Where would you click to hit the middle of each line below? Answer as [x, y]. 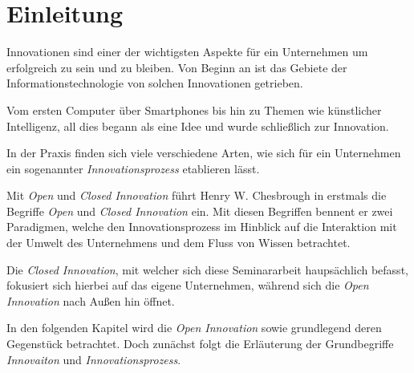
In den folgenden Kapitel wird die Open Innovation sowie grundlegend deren [194, 328]
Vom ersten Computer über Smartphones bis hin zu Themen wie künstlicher [194, 109]
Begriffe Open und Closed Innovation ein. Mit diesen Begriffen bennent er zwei [200, 211]
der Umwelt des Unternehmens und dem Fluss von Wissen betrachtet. [179, 243]
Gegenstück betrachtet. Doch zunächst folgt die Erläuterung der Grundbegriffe [200, 344]
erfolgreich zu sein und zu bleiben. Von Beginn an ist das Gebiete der [177, 67]
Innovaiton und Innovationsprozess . [94, 359]
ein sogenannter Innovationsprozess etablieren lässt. [133, 168]
